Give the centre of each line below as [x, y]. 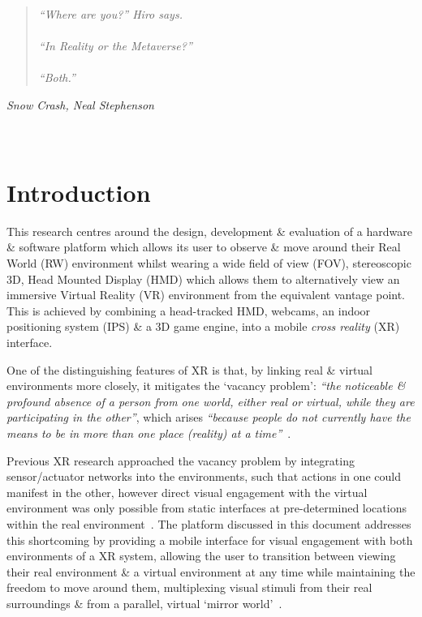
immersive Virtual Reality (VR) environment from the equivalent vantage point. [206, 295]
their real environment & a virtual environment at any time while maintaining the [211, 571]
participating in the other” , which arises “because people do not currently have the [209, 417]
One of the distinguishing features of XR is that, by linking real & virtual [190, 369]
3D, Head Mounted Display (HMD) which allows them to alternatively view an [203, 279]
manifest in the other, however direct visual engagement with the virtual [187, 492]
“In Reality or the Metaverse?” [115, 46]
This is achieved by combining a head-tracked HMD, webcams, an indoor [189, 310]
